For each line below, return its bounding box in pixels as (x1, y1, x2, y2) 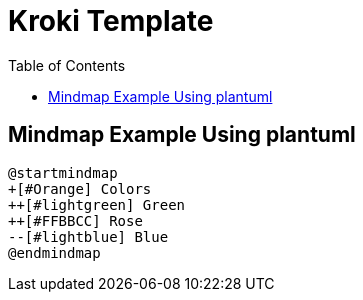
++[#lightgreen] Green (8, 196, 186, 213)
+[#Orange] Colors (8, 180, 152, 197)
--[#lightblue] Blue (8, 228, 169, 245)
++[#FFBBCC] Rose (8, 212, 143, 229)
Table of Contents (8, 56, 126, 74)
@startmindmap (8, 164, 118, 181)
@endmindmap (8, 244, 101, 261)
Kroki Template (8, 4, 214, 38)
